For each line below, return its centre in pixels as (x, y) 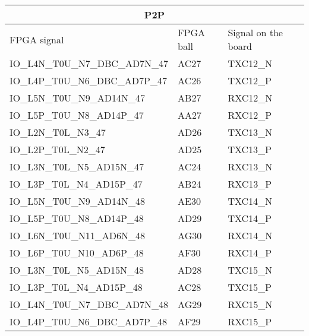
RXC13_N (250, 167)
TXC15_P (250, 287)
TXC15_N (250, 270)
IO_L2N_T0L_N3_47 (58, 132)
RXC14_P (250, 253)
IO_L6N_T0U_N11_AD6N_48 (78, 235)
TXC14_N (250, 201)
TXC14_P (250, 218)
